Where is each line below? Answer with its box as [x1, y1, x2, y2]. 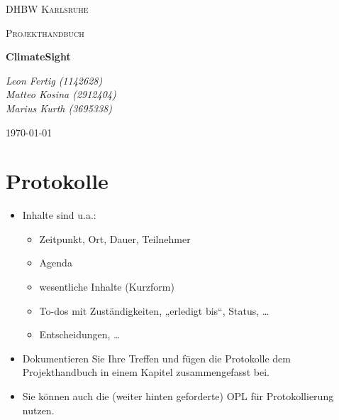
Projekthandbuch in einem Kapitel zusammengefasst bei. [22, 365, 269, 379]
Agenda [39, 255, 72, 270]
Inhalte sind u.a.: [22, 208, 96, 222]
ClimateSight [6, 49, 71, 64]
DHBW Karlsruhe [6, 1, 89, 16]
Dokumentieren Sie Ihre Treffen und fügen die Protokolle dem [22, 350, 291, 365]
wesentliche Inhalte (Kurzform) [39, 279, 174, 294]
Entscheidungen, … [39, 327, 121, 342]
